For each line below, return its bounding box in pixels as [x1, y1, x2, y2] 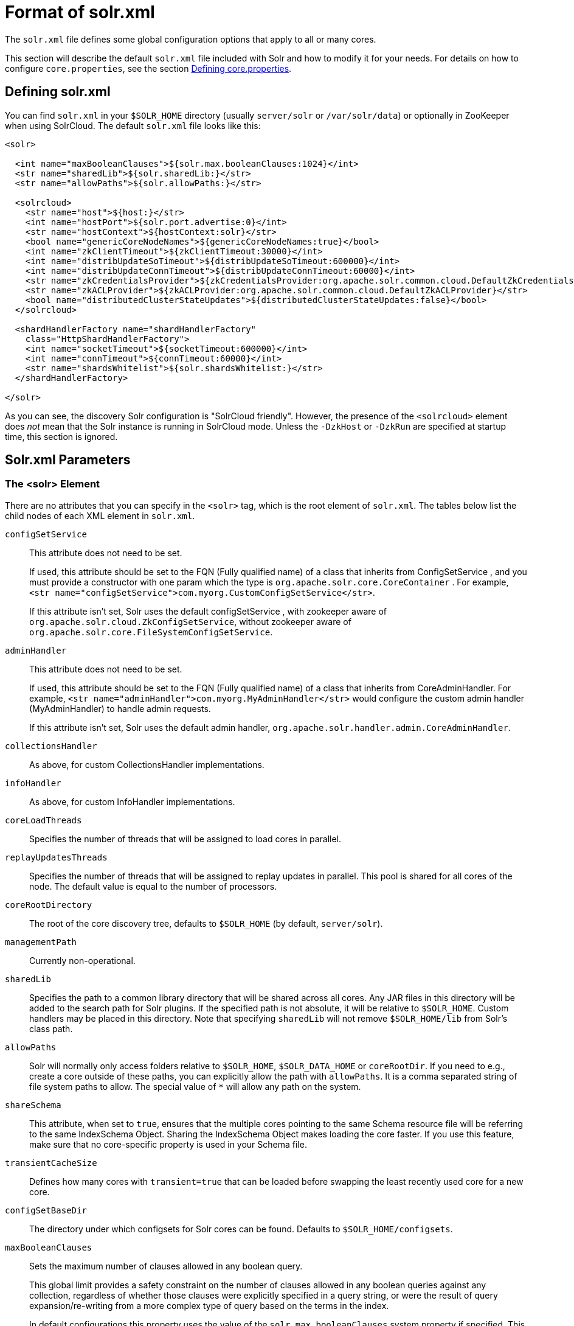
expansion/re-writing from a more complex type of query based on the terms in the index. [29, 1300, 389, 1311]
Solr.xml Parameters [5, 452, 131, 468]
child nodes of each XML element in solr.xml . [5, 510, 195, 521]
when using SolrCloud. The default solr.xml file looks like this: [5, 120, 261, 131]
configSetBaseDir [5, 1205, 87, 1215]
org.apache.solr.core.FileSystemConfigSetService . [29, 626, 273, 637]
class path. [29, 1023, 73, 1034]
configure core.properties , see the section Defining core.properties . [5, 63, 292, 74]
